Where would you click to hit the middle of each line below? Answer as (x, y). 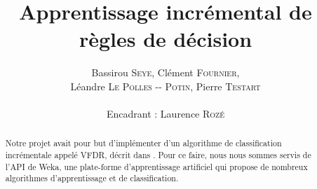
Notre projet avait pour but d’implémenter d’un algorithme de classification (143, 143)
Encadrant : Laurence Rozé (166, 114)
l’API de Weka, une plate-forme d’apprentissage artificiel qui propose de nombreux (156, 166)
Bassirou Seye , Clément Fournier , (166, 72)
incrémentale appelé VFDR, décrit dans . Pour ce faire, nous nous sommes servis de (158, 155)
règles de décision (166, 39)
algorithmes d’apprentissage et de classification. (92, 178)
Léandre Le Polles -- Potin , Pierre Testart (166, 86)
